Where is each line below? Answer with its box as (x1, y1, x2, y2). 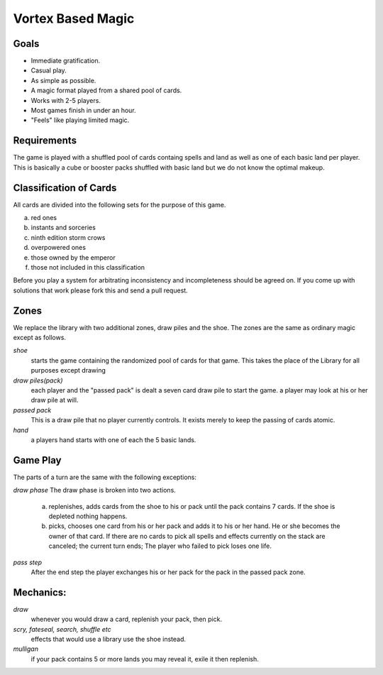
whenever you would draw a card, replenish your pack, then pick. (30, 615, 223, 624)
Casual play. (30, 66, 67, 75)
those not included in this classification (30, 263, 145, 271)
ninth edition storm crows (30, 233, 106, 241)
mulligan (13, 644, 39, 653)
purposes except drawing (30, 366, 106, 375)
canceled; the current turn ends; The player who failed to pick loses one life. (48, 542, 272, 550)
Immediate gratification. (30, 57, 101, 65)
